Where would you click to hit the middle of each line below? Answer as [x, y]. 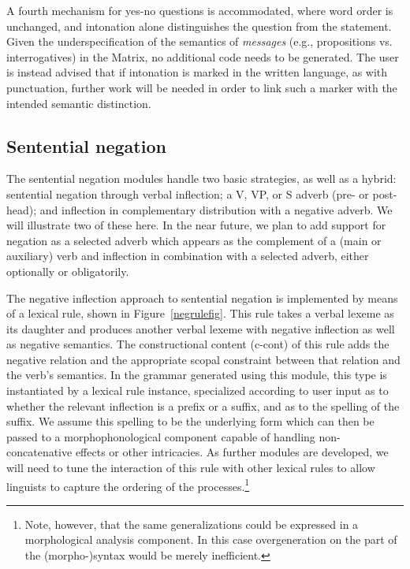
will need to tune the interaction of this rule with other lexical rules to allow [191, 468]
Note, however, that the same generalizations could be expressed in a [192, 524]
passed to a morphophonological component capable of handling [161, 436]
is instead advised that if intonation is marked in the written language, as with [197, 72]
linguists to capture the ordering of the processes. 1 [128, 485]
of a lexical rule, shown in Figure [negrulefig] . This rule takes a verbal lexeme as [200, 313]
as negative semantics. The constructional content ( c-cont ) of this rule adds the [198, 344]
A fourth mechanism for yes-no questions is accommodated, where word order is [200, 10]
